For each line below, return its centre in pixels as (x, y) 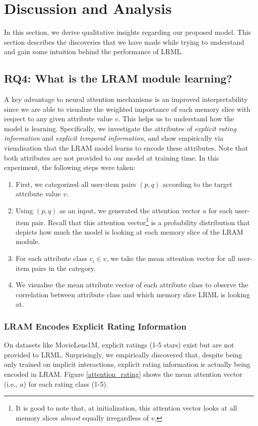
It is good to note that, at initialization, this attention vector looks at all (126, 408)
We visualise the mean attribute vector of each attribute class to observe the (132, 285)
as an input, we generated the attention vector (130, 211)
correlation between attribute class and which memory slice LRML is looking (133, 294)
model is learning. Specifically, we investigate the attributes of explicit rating (120, 128)
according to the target (197, 184)
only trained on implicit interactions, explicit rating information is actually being (127, 364)
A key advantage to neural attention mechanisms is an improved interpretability (126, 99)
